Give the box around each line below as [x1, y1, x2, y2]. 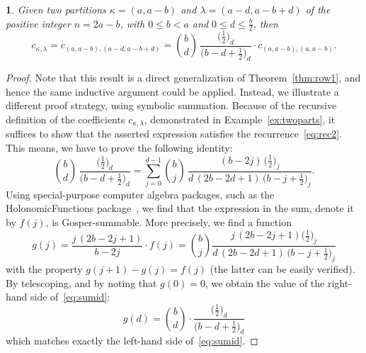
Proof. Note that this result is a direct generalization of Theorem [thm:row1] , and [6, 69, 361, 84]
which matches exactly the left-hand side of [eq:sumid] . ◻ [6, 333, 258, 348]
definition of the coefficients [6, 111, 125, 126]
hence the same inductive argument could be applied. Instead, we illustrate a [6, 84, 339, 99]
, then [253, 16, 278, 30]
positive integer [6, 16, 71, 30]
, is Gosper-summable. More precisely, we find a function [45, 215, 292, 230]
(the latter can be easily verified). [210, 262, 355, 276]
